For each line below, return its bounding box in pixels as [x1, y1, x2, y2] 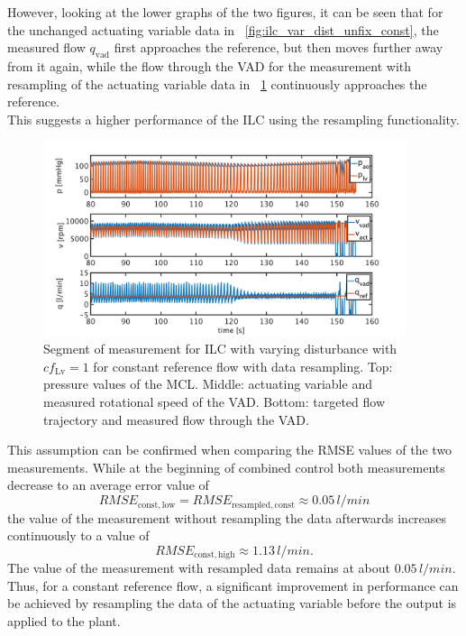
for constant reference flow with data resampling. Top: [93, 356, 393, 375]
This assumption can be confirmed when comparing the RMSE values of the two [7, 440, 452, 459]
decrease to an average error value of [7, 475, 209, 494]
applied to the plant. [7, 611, 121, 630]
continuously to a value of [7, 526, 150, 545]
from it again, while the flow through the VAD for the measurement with [7, 56, 412, 75]
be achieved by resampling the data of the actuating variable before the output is [7, 594, 457, 613]
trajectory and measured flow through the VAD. [43, 410, 309, 429]
